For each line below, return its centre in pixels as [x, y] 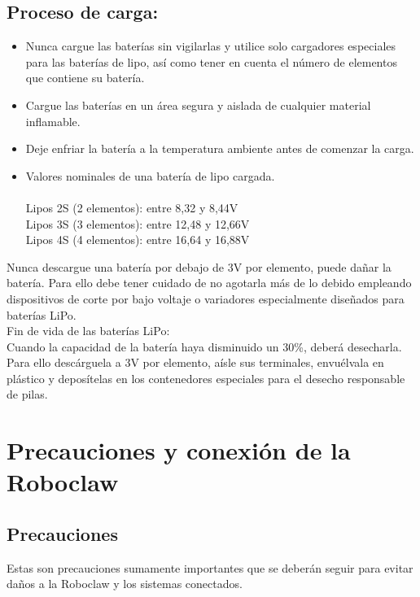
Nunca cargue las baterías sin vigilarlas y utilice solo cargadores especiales [211, 46]
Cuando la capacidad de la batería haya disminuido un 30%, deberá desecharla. [204, 346]
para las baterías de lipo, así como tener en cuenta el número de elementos [211, 61]
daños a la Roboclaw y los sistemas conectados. [125, 584]
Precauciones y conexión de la [179, 450]
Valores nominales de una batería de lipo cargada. [150, 175]
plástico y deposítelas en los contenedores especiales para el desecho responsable [206, 378]
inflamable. [53, 121]
